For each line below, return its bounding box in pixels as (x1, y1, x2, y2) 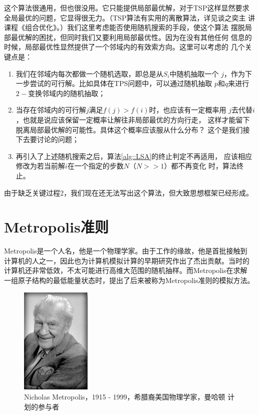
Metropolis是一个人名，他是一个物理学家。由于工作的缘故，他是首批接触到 (4, 245, 247, 256)
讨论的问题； (37, 134, 79, 144)
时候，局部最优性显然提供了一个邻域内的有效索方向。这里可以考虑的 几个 (4, 41, 245, 52)
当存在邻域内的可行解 (16, 104, 86, 115)
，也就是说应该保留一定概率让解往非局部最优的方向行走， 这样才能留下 (16, 114, 250, 124)
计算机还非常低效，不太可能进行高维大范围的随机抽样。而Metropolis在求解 (4, 265, 247, 275)
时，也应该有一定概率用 (149, 104, 226, 115)
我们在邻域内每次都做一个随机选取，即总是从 (16, 68, 163, 78)
